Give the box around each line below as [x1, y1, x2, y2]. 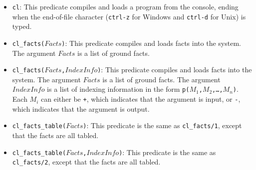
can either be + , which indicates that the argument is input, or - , [41, 94, 241, 104]
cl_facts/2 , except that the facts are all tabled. [12, 157, 161, 167]
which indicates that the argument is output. [12, 103, 150, 114]
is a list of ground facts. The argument [102, 74, 221, 84]
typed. [12, 21, 32, 31]
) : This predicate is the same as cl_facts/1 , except [83, 120, 242, 131]
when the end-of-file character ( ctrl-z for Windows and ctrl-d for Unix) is [12, 11, 246, 21]
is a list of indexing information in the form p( [47, 84, 190, 94]
